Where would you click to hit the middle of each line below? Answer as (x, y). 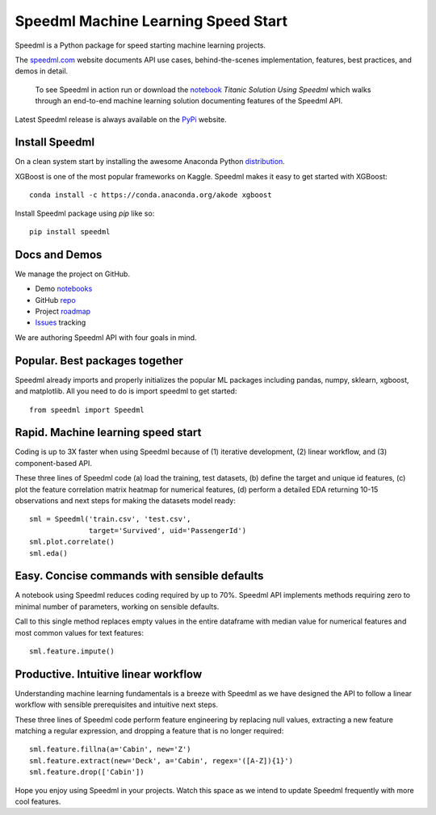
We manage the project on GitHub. (73, 274)
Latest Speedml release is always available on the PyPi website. (121, 119)
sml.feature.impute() (72, 651)
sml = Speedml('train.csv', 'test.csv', (110, 519)
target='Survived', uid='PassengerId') (168, 530)
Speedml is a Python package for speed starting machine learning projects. (140, 45)
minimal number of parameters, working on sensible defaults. (117, 607)
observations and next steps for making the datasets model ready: (125, 500)
